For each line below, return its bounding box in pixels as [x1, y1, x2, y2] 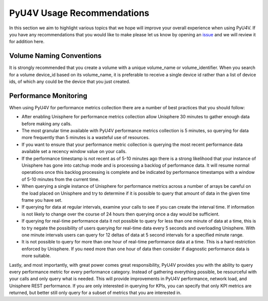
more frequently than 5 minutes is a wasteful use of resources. [21, 135, 150, 141]
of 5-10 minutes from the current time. [21, 176, 100, 182]
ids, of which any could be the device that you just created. [9, 78, 131, 84]
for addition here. [9, 39, 45, 45]
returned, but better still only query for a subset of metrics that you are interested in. [9, 290, 182, 296]
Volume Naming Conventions [9, 52, 102, 60]
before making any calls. [21, 121, 72, 127]
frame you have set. [21, 197, 63, 203]
